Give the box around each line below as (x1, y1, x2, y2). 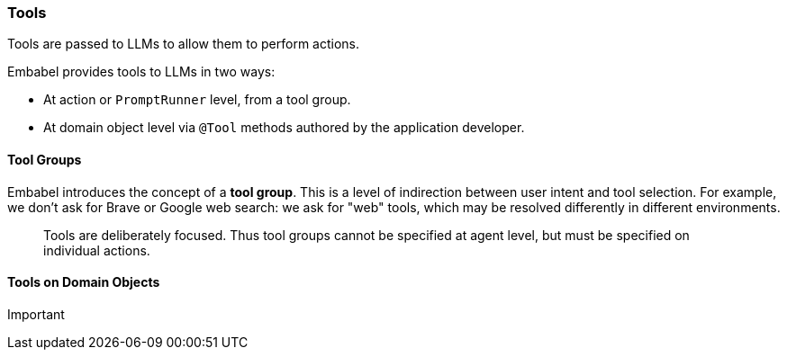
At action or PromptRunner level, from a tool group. (43, 92, 351, 108)
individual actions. (43, 242, 150, 258)
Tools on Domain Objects (7, 274, 160, 290)
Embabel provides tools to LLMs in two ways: (7, 64, 276, 80)
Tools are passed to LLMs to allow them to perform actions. (7, 36, 360, 52)
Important (7, 306, 65, 322)
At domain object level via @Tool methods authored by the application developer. (43, 120, 525, 136)
